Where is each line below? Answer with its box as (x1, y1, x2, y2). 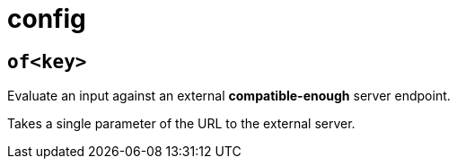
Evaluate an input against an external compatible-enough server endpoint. (7, 88, 451, 104)
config (7, 4, 86, 34)
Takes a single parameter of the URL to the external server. (7, 116, 356, 132)
